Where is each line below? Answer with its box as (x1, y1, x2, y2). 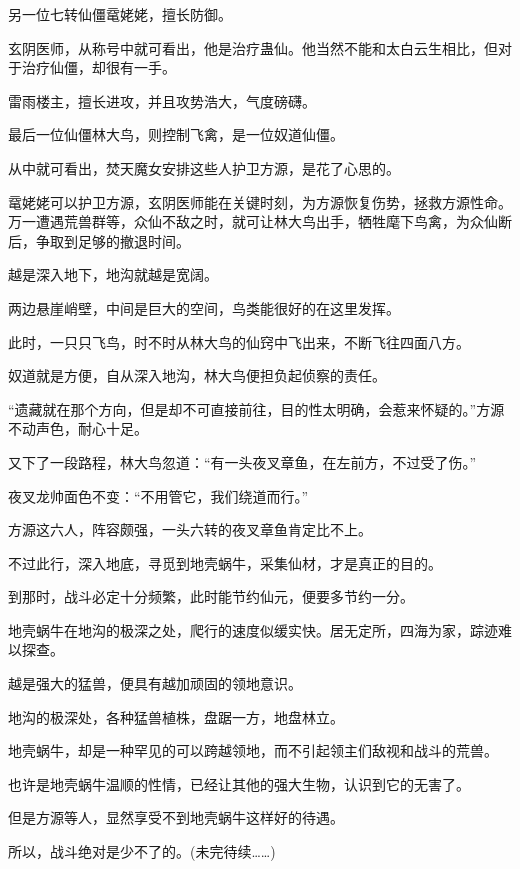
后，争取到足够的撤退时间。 (8, 230, 190, 251)
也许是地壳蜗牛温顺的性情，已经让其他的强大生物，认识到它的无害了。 (8, 773, 470, 794)
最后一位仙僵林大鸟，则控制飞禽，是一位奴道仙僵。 (8, 124, 344, 145)
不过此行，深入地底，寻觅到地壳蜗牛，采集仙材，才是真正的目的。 (8, 552, 442, 573)
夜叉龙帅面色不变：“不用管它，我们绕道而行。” (8, 485, 309, 506)
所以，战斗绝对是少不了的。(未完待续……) (8, 841, 276, 862)
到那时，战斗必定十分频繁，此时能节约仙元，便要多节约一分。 (8, 586, 414, 607)
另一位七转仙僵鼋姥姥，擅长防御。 (8, 4, 232, 24)
